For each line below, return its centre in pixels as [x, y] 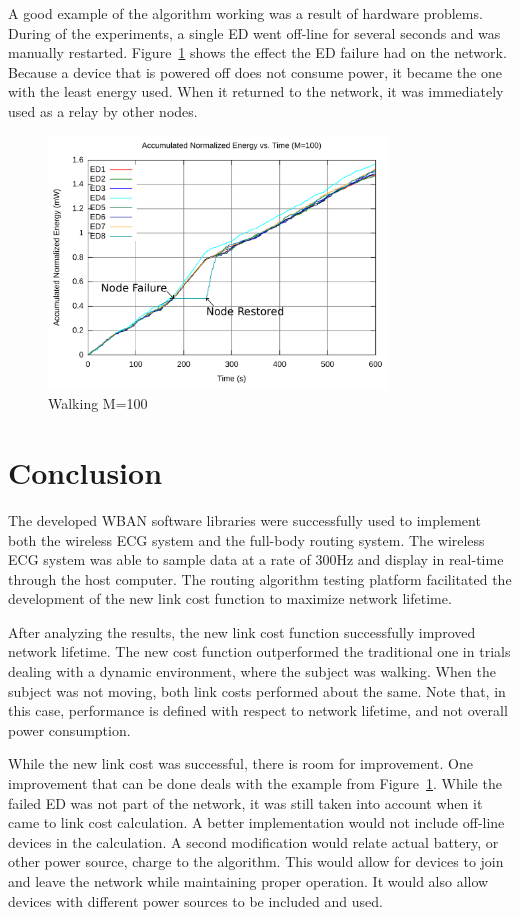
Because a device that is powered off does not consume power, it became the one [255, 71]
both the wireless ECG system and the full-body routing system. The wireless [246, 539]
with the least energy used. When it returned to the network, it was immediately [256, 91]
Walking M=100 [98, 403]
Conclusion [85, 471]
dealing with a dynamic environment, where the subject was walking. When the [252, 671]
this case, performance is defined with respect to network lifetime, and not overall [258, 710]
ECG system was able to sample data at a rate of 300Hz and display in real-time [256, 559]
